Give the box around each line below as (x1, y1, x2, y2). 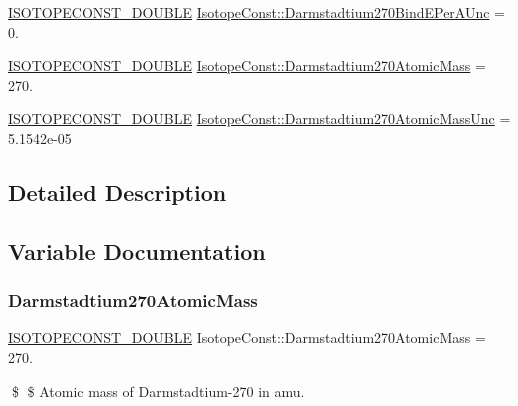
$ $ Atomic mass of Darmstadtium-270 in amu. (11, 380, 305, 401)
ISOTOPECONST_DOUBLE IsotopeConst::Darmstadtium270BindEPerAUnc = (8, 2, 505, 22)
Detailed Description (8, 176, 227, 207)
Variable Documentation (8, 235, 266, 266)
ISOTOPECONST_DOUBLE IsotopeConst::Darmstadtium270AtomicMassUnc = (8, 108, 511, 129)
